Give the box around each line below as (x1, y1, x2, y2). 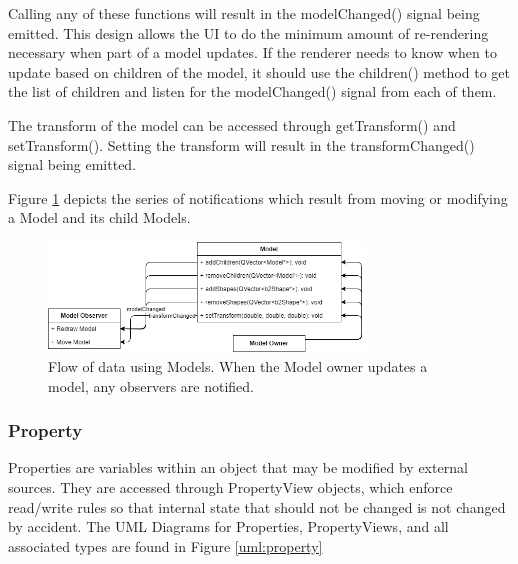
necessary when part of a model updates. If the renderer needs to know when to (8, 42, 497, 63)
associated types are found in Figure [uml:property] (8, 535, 323, 556)
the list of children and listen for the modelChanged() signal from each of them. (8, 81, 497, 102)
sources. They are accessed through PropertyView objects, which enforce (8, 476, 453, 497)
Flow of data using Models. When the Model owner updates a (48, 355, 428, 376)
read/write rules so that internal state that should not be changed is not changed (8, 496, 506, 517)
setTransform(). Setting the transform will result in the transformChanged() (8, 134, 475, 155)
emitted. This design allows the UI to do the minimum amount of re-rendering (8, 22, 489, 43)
